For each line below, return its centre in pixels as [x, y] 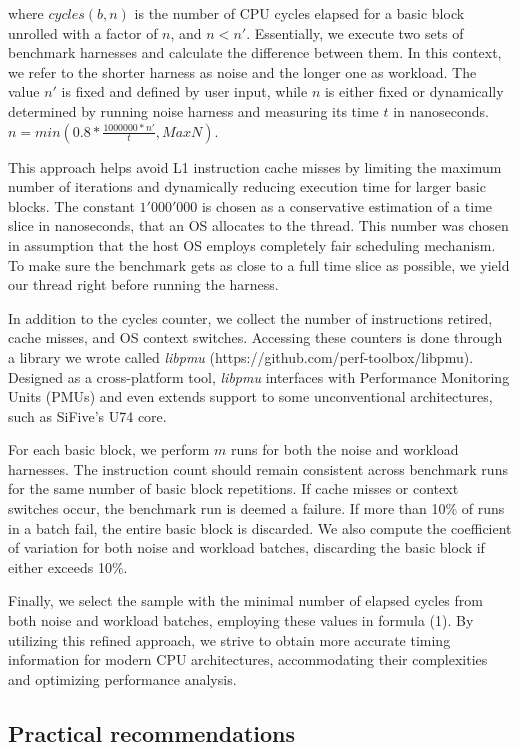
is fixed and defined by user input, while [184, 91]
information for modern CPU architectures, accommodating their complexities [248, 659]
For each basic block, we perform [109, 449]
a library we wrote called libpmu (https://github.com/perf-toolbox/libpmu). [241, 356]
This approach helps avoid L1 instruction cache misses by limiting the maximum [255, 166]
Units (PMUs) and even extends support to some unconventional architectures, [250, 396]
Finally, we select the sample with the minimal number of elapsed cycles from [245, 600]
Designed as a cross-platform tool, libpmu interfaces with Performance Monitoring [259, 376]
